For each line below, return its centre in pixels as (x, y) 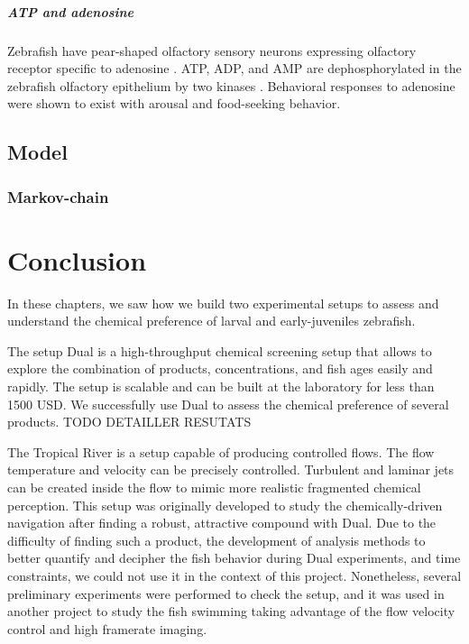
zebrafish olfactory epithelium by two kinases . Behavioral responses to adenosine (231, 85)
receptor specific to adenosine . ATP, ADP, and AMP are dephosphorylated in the (234, 68)
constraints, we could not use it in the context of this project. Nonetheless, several (234, 575)
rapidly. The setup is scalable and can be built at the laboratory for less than (221, 386)
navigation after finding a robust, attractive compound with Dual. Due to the (222, 523)
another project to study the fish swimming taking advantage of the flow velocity (231, 611)
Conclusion (77, 259)
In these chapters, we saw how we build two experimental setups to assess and (223, 303)
